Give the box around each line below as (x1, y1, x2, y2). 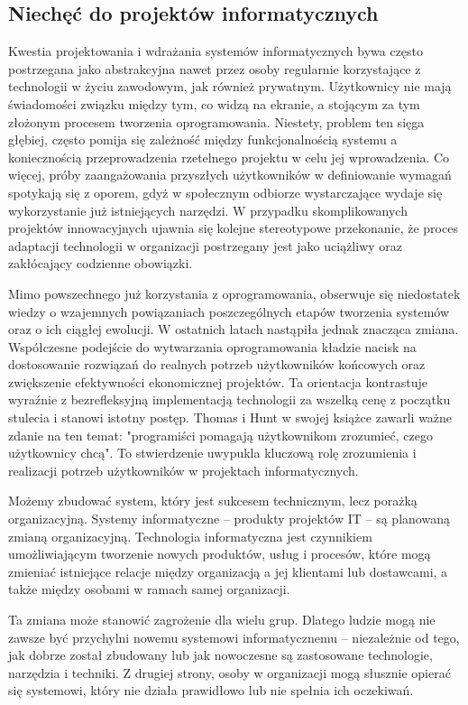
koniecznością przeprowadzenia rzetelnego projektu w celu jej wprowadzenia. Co (8, 147, 450, 166)
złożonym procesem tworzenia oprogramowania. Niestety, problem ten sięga (8, 112, 425, 131)
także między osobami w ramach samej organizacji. (8, 580, 290, 598)
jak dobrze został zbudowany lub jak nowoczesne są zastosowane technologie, (8, 645, 433, 664)
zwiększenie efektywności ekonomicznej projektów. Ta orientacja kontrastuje (8, 372, 428, 391)
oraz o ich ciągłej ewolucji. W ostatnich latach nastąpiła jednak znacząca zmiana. (8, 320, 459, 339)
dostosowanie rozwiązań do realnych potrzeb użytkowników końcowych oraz (8, 355, 426, 374)
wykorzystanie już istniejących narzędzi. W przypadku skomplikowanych (8, 200, 408, 219)
